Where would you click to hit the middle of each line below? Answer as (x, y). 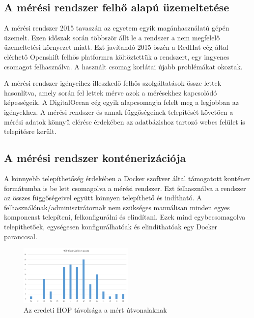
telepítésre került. (30, 131)
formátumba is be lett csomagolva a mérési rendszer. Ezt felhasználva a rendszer (125, 188)
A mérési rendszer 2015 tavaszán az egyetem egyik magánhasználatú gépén (117, 28)
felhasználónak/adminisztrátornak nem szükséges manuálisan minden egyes (117, 207)
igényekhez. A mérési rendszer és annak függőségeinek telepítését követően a (119, 111)
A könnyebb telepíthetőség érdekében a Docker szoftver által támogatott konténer (127, 178)
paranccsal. (21, 236)
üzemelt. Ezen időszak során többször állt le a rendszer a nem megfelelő (112, 37)
